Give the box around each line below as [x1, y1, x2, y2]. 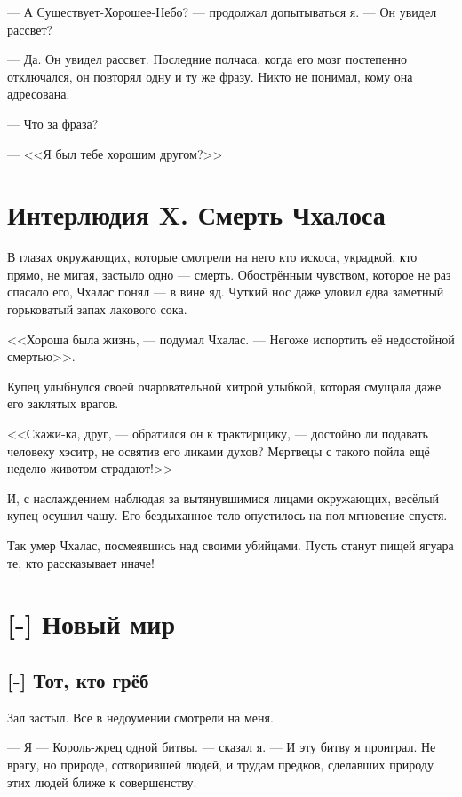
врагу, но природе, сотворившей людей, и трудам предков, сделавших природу [7, 754, 434, 773]
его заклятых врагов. [7, 394, 119, 413]
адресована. [7, 84, 70, 103]
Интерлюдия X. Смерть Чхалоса [7, 196, 386, 233]
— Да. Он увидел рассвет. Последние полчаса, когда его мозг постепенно [7, 50, 408, 68]
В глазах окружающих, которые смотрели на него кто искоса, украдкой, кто [7, 248, 418, 266]
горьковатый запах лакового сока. [7, 300, 187, 319]
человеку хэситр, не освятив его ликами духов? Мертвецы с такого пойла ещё [7, 441, 430, 460]
